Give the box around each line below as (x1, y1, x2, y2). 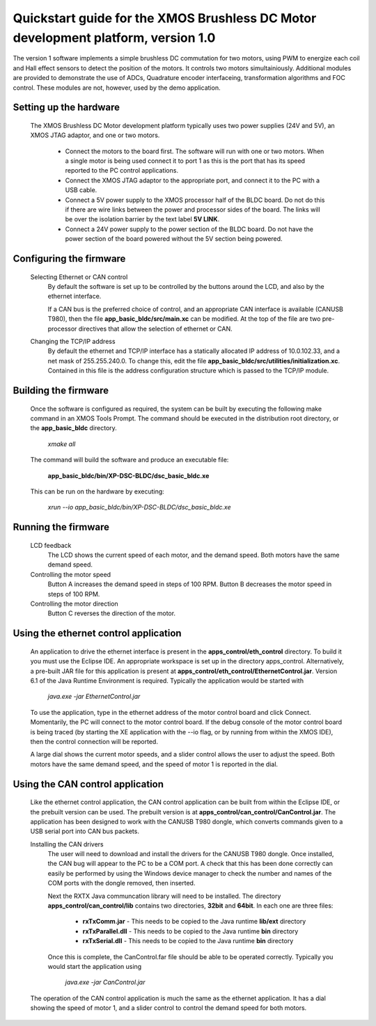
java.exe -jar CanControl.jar (65, 978, 146, 986)
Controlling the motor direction (30, 599, 118, 608)
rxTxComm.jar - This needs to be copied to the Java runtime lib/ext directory (82, 917, 306, 926)
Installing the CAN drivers (30, 839, 104, 849)
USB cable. (65, 186, 97, 194)
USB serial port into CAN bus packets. (30, 827, 139, 835)
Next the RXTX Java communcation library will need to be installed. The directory (47, 892, 281, 900)
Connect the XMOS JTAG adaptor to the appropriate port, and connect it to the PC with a (65, 176, 320, 184)
